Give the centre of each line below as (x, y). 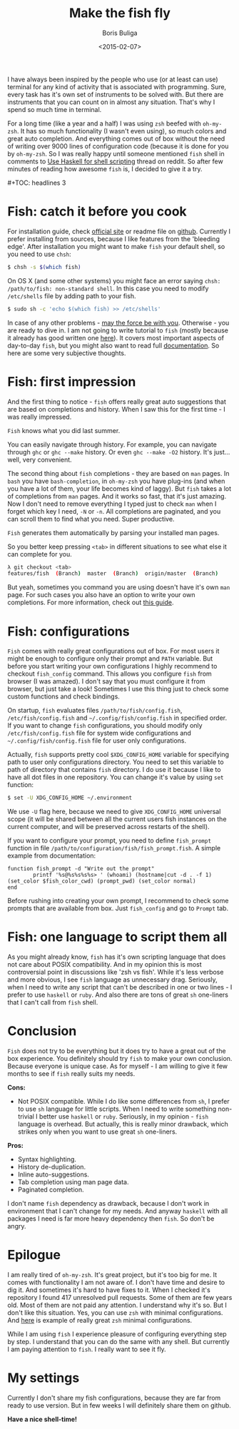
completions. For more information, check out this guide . (91, 602)
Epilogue (34, 1255)
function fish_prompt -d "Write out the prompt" (81, 869)
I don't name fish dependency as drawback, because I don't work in (108, 1203)
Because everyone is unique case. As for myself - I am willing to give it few (118, 1066)
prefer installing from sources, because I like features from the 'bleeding (113, 239)
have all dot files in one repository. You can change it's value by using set (116, 777)
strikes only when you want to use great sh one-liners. (97, 1131)
